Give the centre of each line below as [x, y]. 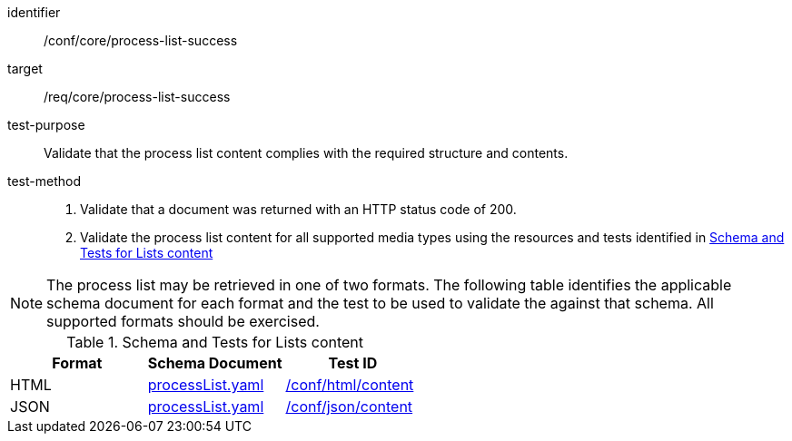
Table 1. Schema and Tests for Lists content [215, 342]
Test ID [353, 363]
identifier [34, 12]
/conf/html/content [350, 385]
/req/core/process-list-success [137, 97]
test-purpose [46, 125]
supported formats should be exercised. [183, 321]
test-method [44, 181]
